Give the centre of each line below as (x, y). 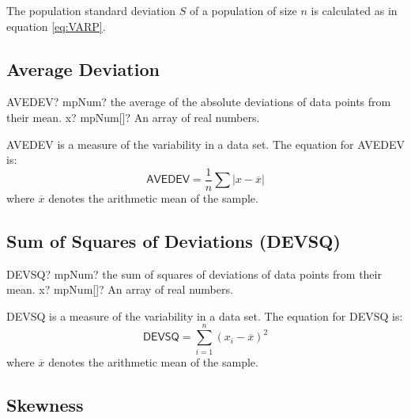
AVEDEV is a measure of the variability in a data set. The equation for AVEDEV (205, 144)
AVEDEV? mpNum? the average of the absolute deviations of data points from (199, 102)
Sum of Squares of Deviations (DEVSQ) (173, 240)
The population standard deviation (91, 10)
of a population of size (243, 10)
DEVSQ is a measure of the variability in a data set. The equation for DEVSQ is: (205, 315)
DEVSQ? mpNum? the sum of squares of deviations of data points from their (194, 274)
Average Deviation (83, 68)
